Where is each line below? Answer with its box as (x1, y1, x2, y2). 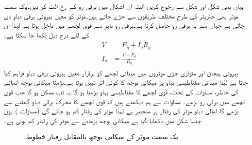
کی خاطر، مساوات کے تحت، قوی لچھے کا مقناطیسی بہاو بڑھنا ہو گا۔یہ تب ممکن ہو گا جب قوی (4, 87, 238, 97)
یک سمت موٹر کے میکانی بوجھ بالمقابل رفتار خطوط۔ (23, 131, 178, 142)
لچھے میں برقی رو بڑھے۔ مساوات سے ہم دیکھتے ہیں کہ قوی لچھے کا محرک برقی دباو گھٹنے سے (4, 96, 245, 106)
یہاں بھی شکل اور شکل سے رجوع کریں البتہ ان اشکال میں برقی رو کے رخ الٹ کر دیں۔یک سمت (4, 1, 243, 11)
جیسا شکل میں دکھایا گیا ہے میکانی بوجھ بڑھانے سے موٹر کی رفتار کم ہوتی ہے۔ (4, 115, 202, 125)
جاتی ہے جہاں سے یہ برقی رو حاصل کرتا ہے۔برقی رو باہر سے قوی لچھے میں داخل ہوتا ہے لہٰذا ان (4, 20, 245, 30)
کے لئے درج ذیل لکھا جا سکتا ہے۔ (4, 29, 89, 39)
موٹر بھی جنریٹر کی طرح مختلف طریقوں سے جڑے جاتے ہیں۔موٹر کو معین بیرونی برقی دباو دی (4, 10, 238, 20)
